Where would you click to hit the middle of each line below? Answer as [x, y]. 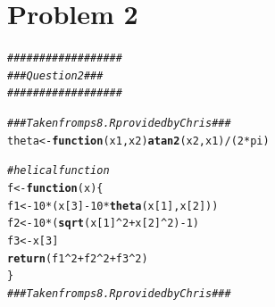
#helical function [58, 171]
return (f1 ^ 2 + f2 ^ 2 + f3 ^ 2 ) [78, 258]
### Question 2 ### [55, 75]
